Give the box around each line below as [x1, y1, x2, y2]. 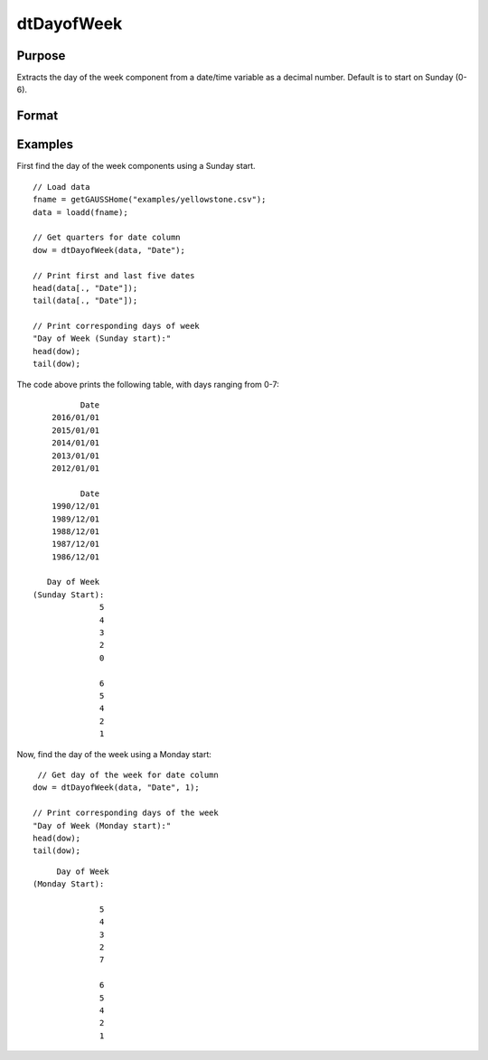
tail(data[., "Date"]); [33, 295, 138, 306]
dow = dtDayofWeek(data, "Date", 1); [33, 783, 201, 793]
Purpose [16, 48, 66, 63]
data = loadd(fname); [33, 207, 128, 217]
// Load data [33, 182, 90, 192]
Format [16, 108, 59, 124]
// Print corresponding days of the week [33, 808, 219, 818]
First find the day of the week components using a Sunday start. [16, 161, 257, 172]
